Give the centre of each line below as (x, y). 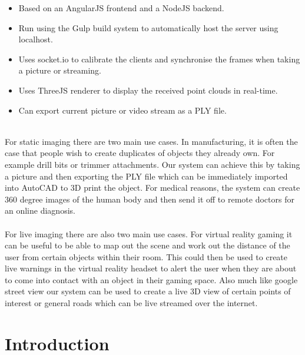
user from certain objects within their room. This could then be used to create (146, 256)
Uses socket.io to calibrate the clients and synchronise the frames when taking (159, 59)
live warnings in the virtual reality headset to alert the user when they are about (151, 268)
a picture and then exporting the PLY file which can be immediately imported (146, 176)
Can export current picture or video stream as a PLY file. (122, 110)
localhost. (36, 39)
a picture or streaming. (60, 70)
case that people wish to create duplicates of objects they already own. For (140, 153)
